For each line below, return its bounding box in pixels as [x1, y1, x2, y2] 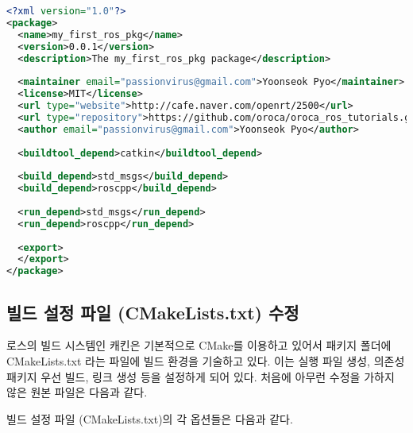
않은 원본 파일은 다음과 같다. [6, 384, 148, 400]
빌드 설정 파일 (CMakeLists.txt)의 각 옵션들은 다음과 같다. [6, 410, 293, 427]
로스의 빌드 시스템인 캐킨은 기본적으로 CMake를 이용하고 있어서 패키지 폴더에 [6, 337, 392, 354]
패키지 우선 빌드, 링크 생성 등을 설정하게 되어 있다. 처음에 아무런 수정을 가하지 [6, 368, 395, 385]
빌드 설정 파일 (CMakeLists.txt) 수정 [6, 300, 299, 324]
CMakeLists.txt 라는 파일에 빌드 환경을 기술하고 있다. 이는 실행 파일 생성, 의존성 [6, 352, 405, 369]
